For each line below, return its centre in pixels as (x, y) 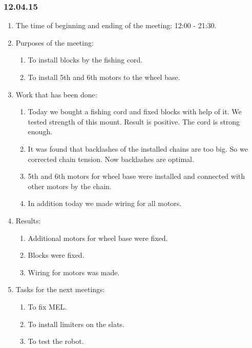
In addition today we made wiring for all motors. (105, 203)
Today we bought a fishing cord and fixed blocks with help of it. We (135, 111)
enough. (40, 131)
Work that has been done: (56, 94)
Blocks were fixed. (56, 255)
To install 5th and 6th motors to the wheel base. (104, 77)
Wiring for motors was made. (74, 272)
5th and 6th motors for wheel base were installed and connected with (136, 176)
